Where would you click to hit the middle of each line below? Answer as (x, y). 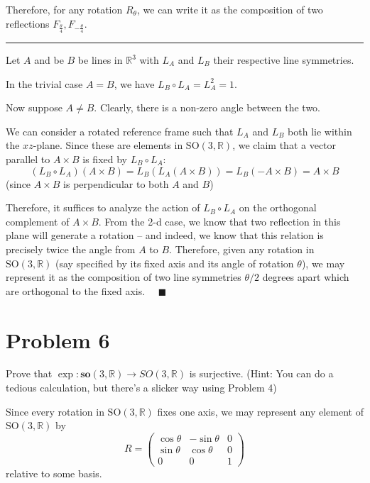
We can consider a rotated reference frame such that (120, 131)
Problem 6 (58, 339)
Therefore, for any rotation (64, 9)
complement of (38, 221)
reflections (28, 23)
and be (49, 60)
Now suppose (34, 107)
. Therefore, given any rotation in (242, 249)
